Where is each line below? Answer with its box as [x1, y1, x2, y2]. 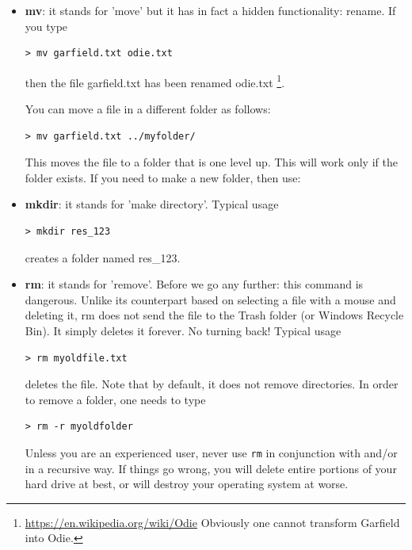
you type [25, 17, 68, 34]
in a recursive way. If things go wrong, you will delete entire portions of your [25, 460, 397, 476]
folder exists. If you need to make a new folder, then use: [25, 169, 301, 185]
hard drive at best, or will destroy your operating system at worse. [25, 476, 349, 492]
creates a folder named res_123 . [25, 249, 181, 265]
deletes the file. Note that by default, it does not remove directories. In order [25, 376, 399, 392]
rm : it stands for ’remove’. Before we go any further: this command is [25, 276, 364, 292]
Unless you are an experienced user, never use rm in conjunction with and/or [25, 444, 398, 460]
